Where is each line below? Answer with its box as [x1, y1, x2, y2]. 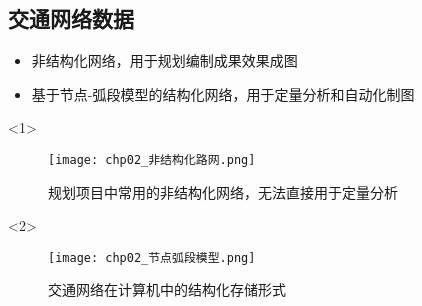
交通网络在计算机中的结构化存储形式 [48, 279, 286, 300]
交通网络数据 [8, 3, 134, 34]
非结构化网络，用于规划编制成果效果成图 [31, 50, 298, 71]
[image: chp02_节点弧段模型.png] [48, 250, 256, 265]
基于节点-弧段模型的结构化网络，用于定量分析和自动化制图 [31, 83, 415, 104]
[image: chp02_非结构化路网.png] [48, 152, 256, 167]
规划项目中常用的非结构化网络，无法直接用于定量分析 [48, 181, 398, 202]
